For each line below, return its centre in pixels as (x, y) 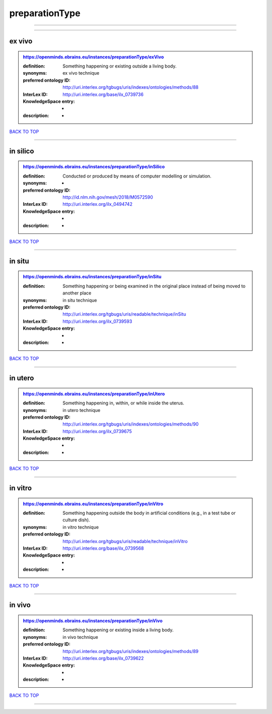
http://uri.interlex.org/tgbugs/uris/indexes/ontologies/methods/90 (131, 424)
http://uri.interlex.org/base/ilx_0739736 (103, 94)
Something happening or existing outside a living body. (120, 66)
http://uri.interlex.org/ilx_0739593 (97, 321)
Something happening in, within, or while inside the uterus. (123, 403)
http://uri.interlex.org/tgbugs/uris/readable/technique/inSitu (124, 314)
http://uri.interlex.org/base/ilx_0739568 (103, 548)
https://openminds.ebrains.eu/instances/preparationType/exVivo (93, 57)
